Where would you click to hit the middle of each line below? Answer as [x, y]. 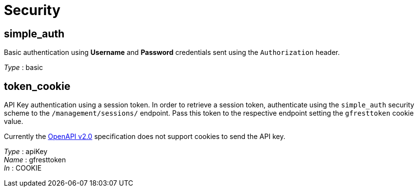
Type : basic [23, 68]
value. [14, 122]
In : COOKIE [23, 168]
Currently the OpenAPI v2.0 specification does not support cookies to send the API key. [145, 137]
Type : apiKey [26, 152]
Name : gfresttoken [35, 160]
